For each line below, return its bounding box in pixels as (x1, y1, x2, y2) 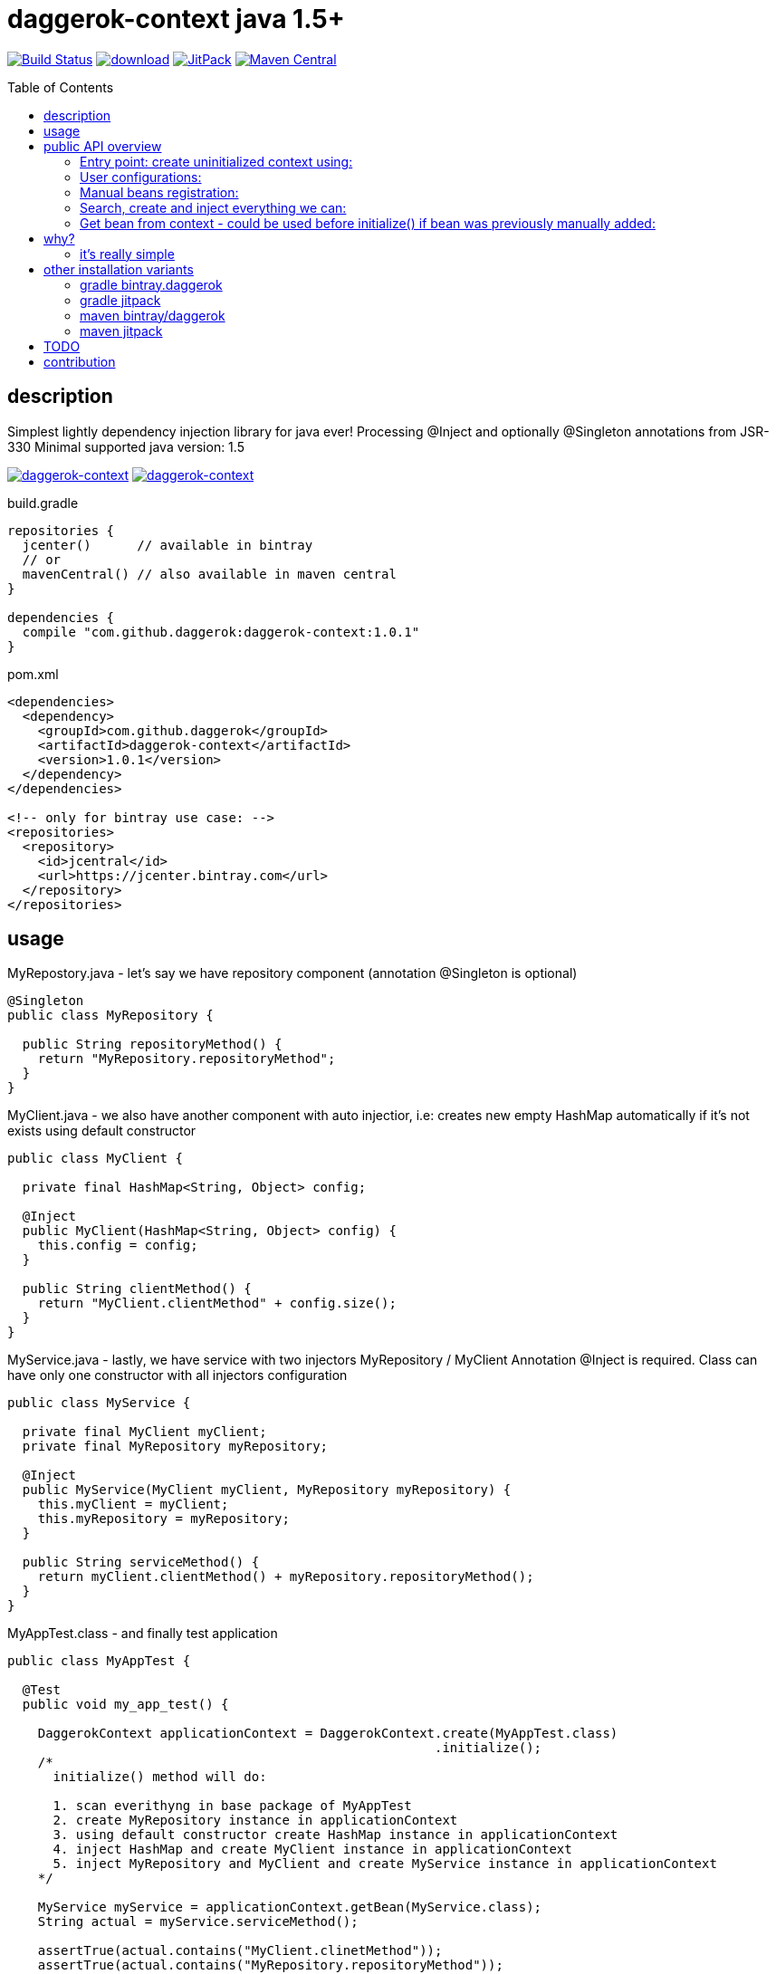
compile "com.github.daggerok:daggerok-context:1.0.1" (22, 624, 420, 639)
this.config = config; (37, 1238, 198, 1253)
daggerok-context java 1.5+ (7, 4, 345, 34)
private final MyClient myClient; (22, 1424, 267, 1440)
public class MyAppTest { (7, 1653, 191, 1669)
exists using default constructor (7, 1123, 196, 1139)
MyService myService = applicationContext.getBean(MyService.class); (37, 1900, 542, 1915)
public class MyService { (7, 1395, 191, 1411)
